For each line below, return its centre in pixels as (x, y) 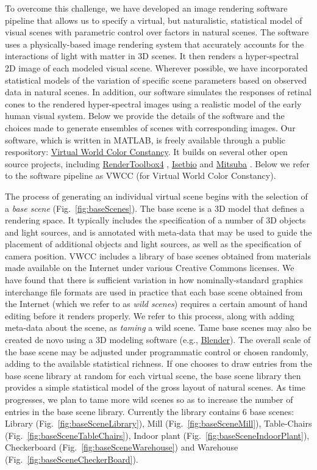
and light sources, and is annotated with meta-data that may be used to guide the (158, 232)
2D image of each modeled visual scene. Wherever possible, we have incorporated (156, 67)
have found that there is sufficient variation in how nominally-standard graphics (154, 280)
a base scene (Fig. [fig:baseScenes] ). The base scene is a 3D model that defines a (155, 208)
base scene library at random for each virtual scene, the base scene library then (153, 375)
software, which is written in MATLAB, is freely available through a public (145, 139)
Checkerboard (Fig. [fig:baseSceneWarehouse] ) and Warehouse (122, 447)
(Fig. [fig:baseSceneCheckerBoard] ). (72, 459)
